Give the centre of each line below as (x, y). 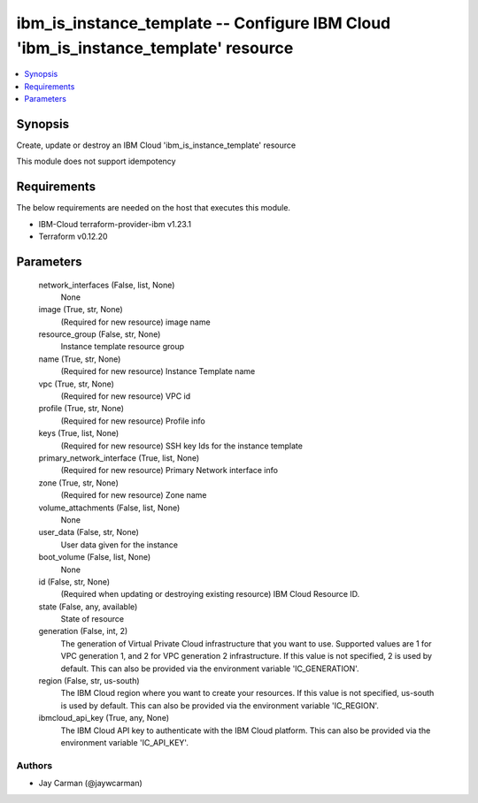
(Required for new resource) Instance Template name (158, 371)
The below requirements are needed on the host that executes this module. (154, 208)
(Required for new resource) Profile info (133, 421)
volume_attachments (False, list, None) (109, 508)
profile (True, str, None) (81, 409)
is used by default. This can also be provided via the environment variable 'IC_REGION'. (220, 705)
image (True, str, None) (81, 310)
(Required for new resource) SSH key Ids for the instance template (181, 446)
